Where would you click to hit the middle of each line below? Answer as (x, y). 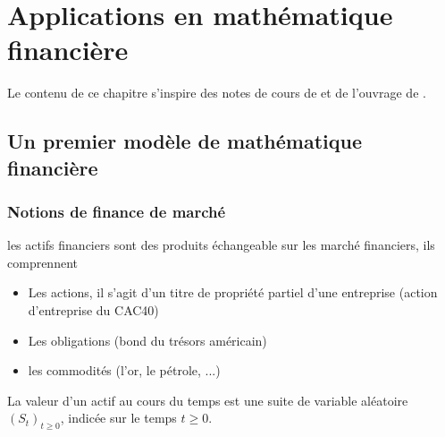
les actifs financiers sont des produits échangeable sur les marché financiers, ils (221, 245)
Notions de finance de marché (117, 211)
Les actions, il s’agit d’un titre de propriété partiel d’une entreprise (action (233, 292)
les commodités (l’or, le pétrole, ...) (124, 370)
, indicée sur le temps (118, 418)
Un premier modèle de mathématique (185, 141)
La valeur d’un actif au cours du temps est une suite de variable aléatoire (208, 400)
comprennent (42, 262)
